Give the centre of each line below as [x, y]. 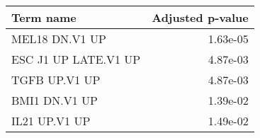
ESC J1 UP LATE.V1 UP [76, 59]
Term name [44, 17]
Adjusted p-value [200, 17]
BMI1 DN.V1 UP [55, 100]
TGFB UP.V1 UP [56, 80]
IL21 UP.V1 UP [51, 121]
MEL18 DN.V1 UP [59, 39]
